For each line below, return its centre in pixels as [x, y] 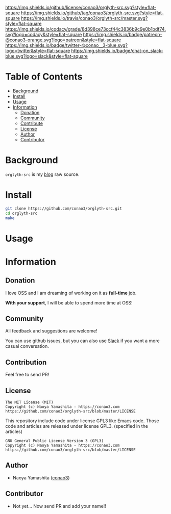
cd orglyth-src [21, 213]
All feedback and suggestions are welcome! [51, 331]
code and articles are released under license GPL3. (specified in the [77, 426]
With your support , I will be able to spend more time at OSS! [69, 302]
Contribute [32, 123]
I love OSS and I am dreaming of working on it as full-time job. [71, 293]
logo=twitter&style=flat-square [38, 51]
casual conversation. [27, 346]
